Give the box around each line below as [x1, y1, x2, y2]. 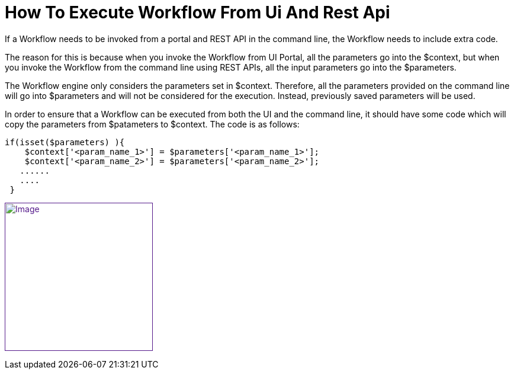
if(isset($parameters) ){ [5, 137, 125, 147]
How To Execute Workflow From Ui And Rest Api [5, 2, 390, 23]
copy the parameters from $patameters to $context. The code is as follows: [5, 119, 300, 129]
